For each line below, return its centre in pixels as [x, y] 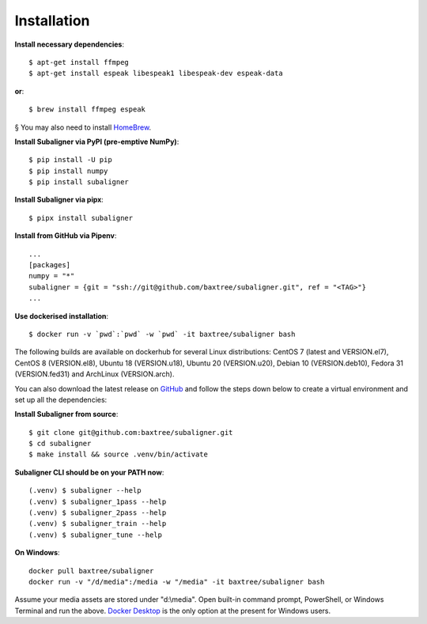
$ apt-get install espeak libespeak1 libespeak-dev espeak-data [156, 74]
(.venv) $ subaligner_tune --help [95, 535]
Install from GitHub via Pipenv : [66, 236]
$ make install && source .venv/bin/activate [119, 454]
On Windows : [37, 553]
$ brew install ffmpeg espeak [87, 110]
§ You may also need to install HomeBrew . [83, 127]
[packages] [50, 265]
